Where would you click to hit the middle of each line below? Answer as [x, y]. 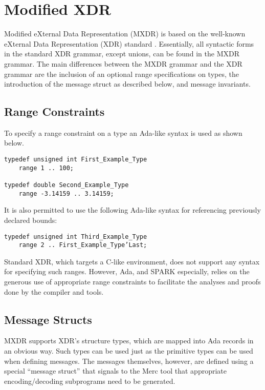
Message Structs [48, 319]
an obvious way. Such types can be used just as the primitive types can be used [129, 351]
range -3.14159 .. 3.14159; [66, 193]
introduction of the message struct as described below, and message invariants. [127, 84]
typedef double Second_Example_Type [67, 185]
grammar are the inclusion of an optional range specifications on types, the [122, 74]
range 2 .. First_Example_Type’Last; [83, 245]
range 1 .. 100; [46, 168]
